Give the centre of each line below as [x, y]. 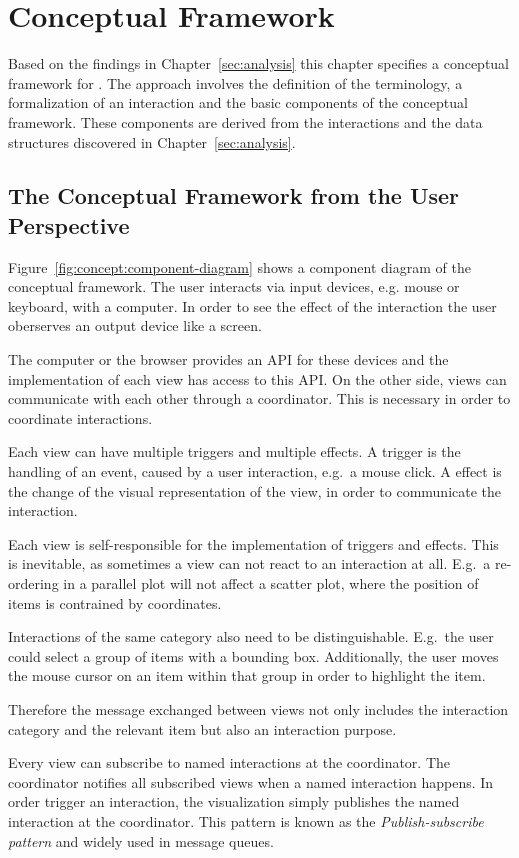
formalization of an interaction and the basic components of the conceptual [238, 102]
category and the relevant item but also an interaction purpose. [202, 728]
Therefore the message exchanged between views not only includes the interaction [258, 708]
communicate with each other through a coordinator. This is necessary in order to [259, 398]
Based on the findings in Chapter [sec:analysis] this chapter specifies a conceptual [258, 63]
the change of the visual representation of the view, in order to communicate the [255, 490]
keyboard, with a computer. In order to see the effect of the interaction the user [252, 305]
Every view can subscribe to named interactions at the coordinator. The [229, 762]
